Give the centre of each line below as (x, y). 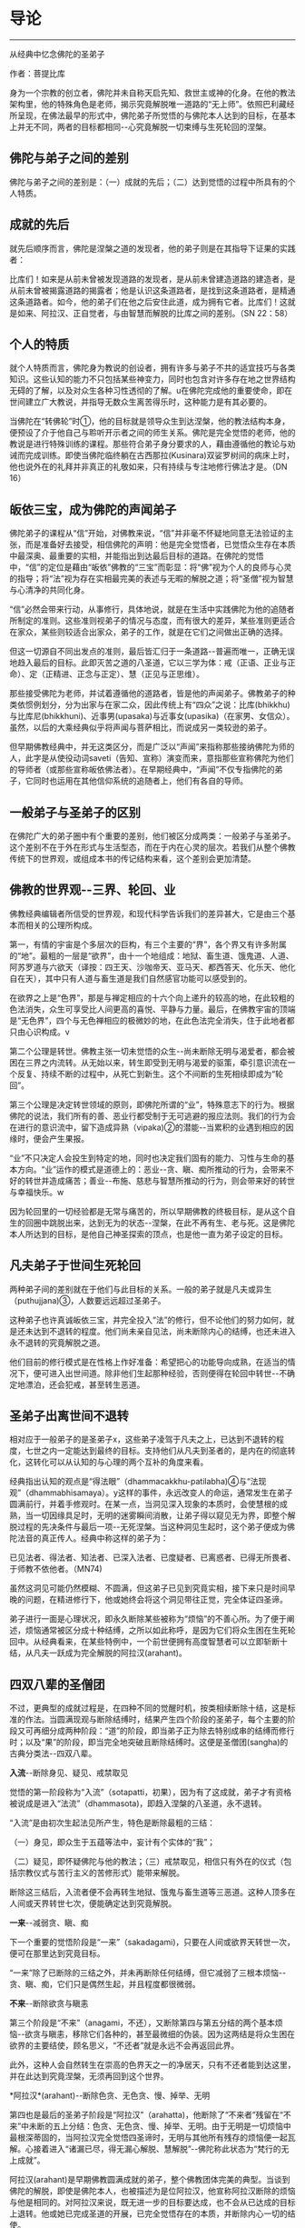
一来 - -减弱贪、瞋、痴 (49, 1923)
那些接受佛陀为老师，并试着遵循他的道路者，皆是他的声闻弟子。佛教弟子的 (148, 694)
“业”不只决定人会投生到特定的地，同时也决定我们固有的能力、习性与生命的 (148, 1158)
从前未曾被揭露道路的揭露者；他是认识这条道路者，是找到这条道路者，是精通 (152, 290)
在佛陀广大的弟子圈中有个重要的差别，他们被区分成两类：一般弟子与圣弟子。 (152, 836)
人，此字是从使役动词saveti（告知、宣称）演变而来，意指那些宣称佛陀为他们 (152, 758)
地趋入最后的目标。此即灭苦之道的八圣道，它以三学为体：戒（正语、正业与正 (152, 663)
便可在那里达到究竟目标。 (57, 1953)
